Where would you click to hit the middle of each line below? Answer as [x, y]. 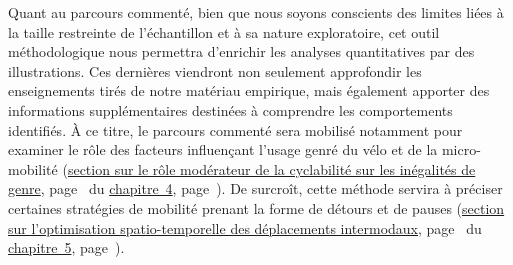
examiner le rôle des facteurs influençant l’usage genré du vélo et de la [223, 149]
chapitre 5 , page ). [66, 247]
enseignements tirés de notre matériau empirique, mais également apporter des [249, 90]
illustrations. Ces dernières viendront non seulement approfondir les [215, 70]
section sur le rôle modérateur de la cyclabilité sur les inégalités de [271, 168]
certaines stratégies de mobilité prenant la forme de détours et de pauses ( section [256, 207]
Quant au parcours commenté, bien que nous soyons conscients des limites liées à [256, 12]
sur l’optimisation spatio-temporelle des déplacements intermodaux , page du [245, 227]
